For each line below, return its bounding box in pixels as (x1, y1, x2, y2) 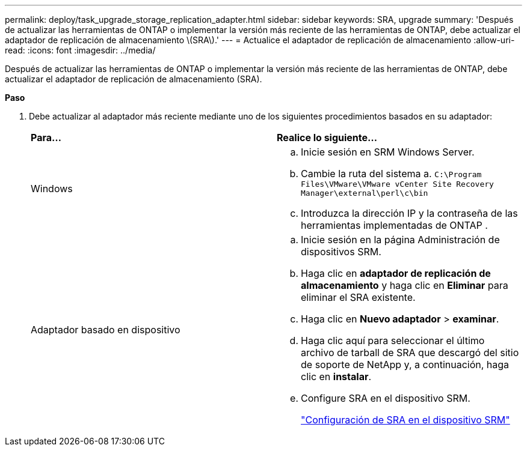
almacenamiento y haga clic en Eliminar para (301, 279, 508, 291)
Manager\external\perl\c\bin (301, 189, 428, 198)
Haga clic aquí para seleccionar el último (301, 334, 485, 347)
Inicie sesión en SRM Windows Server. (301, 146, 475, 158)
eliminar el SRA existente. (301, 291, 416, 303)
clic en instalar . (301, 371, 372, 383)
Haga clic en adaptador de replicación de (301, 267, 491, 279)
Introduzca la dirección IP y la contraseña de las (301, 207, 518, 219)
